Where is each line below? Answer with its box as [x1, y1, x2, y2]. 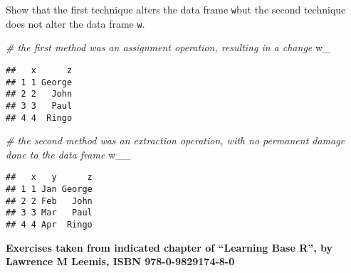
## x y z [6, 172, 93, 183]
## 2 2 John [6, 89, 73, 100]
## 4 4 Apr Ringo [6, 220, 93, 230]
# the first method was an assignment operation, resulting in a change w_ [6, 40, 330, 55]
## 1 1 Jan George [6, 184, 93, 195]
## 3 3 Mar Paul [6, 208, 93, 218]
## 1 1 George [6, 77, 73, 87]
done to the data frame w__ [6, 146, 131, 161]
